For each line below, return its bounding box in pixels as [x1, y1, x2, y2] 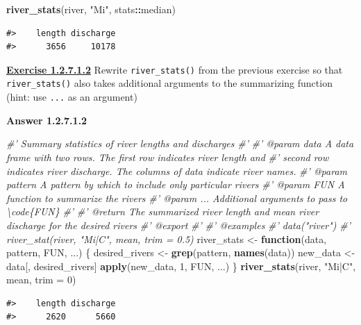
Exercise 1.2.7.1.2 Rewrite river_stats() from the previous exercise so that [6, 62, 343, 76]
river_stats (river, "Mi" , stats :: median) [6, 2, 176, 16]
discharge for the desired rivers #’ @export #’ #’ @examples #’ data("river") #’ [6, 217, 351, 232]
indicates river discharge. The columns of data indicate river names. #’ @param [6, 163, 348, 178]
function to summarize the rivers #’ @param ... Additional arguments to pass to [6, 190, 348, 205]
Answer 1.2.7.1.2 [6, 112, 87, 127]
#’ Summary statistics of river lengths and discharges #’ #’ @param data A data [6, 136, 354, 151]
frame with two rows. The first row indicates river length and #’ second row [6, 149, 329, 164]
